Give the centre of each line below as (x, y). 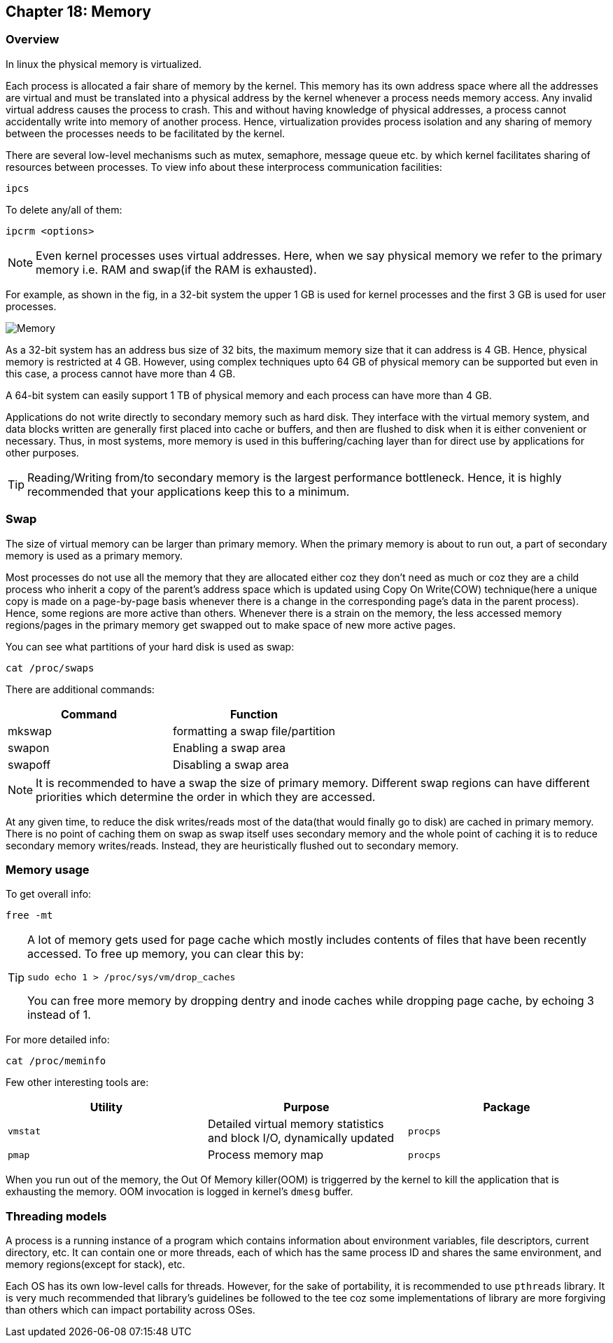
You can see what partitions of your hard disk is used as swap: (150, 646)
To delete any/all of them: (64, 209)
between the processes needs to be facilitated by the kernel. (146, 133)
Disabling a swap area (231, 764)
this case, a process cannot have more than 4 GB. (121, 373)
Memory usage (48, 869)
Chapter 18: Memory (78, 12)
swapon (29, 747)
